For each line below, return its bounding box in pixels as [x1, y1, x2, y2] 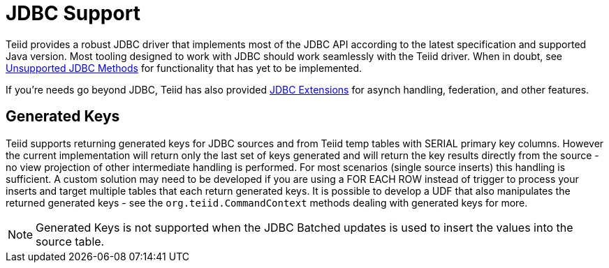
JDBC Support [6, 1, 140, 25]
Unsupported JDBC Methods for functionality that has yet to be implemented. [6, 61, 362, 74]
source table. [36, 234, 105, 248]
